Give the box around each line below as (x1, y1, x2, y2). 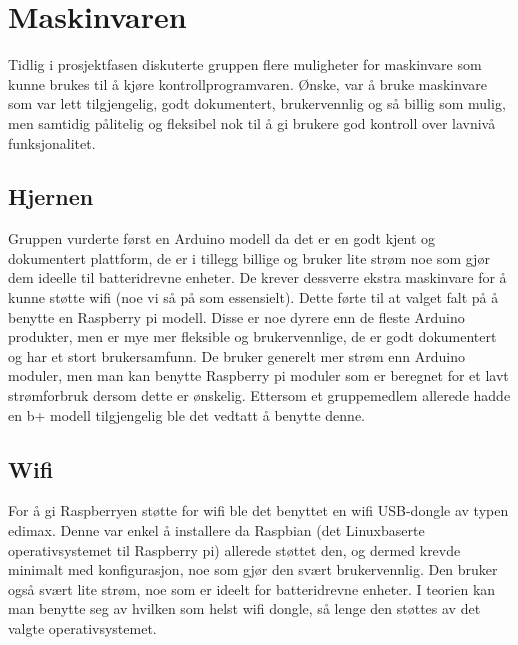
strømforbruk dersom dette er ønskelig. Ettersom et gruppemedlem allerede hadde (8, 385, 511, 406)
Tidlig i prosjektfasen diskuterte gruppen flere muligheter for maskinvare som (8, 54, 482, 75)
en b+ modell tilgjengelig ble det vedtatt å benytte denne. (8, 404, 366, 425)
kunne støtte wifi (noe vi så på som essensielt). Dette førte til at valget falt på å (8, 287, 499, 308)
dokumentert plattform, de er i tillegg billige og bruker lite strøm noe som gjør (8, 247, 490, 268)
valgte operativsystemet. (8, 618, 157, 638)
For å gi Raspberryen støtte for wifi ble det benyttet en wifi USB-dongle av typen (8, 500, 509, 521)
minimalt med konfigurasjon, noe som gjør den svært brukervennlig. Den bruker (8, 559, 498, 580)
